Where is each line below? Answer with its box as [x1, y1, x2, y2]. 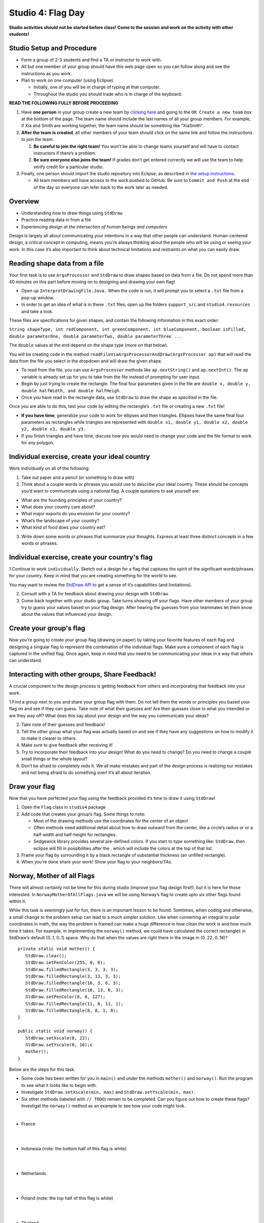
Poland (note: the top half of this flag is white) [21, 1195, 113, 1201]
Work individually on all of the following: [9, 465, 90, 472]
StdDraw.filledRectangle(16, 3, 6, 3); [25, 980, 121, 986]
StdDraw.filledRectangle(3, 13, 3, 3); [25, 974, 121, 979]
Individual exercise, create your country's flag [9, 553, 153, 561]
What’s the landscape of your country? [21, 518, 100, 523]
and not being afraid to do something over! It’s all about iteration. [21, 770, 152, 775]
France [21, 1121, 36, 1127]
